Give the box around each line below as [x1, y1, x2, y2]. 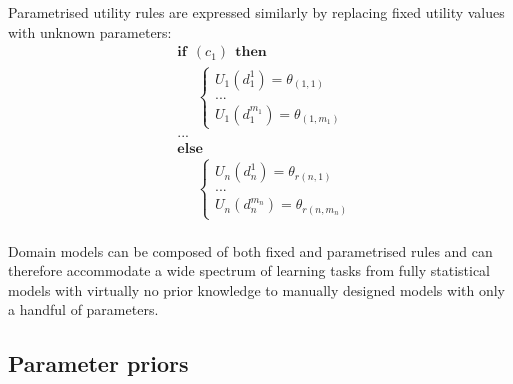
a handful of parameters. [8, 299, 159, 320]
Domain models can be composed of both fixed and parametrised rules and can [8, 240, 493, 261]
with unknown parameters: [8, 21, 172, 42]
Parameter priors [8, 348, 189, 379]
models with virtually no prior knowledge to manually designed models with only [8, 279, 505, 300]
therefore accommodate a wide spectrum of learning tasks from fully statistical [8, 260, 491, 281]
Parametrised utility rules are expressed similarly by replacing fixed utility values [8, 2, 505, 22]
